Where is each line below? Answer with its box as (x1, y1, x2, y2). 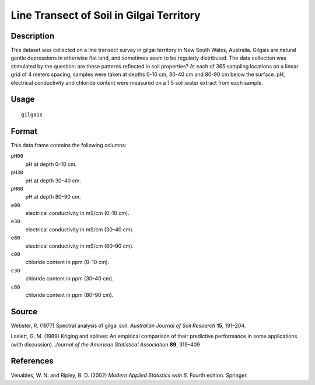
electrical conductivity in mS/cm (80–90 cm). (25, 242, 134, 249)
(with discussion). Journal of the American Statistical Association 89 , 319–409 (10, 341, 201, 348)
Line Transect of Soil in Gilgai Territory (10, 9, 201, 22)
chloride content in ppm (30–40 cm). (25, 275, 114, 282)
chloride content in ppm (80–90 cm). (25, 291, 114, 298)
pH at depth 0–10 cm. (25, 161, 77, 168)
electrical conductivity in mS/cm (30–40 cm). (25, 226, 134, 233)
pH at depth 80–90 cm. (25, 193, 81, 200)
